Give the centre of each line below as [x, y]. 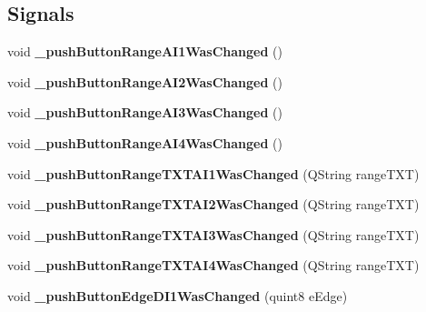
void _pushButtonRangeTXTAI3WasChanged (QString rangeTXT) [213, 234]
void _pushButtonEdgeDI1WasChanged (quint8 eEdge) [178, 295]
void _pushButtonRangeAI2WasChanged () [145, 81]
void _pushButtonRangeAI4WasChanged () [145, 142]
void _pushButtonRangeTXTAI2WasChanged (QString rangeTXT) [213, 204]
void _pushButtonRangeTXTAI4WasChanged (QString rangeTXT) [213, 265]
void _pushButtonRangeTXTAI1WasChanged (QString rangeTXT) [213, 173]
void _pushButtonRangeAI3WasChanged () [145, 112]
